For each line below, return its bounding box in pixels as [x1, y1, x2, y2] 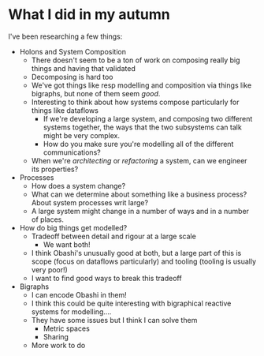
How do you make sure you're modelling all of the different [43, 139, 234, 148]
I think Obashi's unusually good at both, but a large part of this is [31, 248, 242, 257]
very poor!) [31, 264, 69, 274]
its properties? [31, 164, 79, 174]
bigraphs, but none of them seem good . [31, 88, 161, 98]
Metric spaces [43, 324, 91, 333]
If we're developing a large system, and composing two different [43, 114, 253, 123]
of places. [31, 215, 65, 224]
